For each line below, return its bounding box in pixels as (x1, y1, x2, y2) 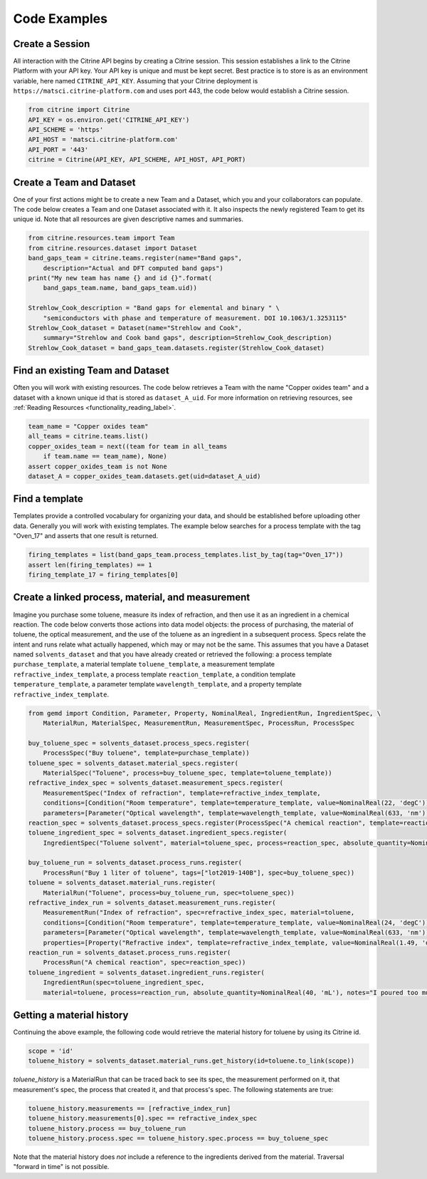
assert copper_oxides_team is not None (28, 462, 167, 470)
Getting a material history (13, 1009, 129, 1021)
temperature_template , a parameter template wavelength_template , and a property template (13, 680, 302, 689)
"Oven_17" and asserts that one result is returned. (13, 532, 159, 540)
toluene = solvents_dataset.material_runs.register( (28, 879, 216, 887)
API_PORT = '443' (28, 145, 89, 153)
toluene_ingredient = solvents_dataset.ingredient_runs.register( (28, 968, 265, 977)
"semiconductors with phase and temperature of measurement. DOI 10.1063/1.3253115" (43, 314, 348, 322)
